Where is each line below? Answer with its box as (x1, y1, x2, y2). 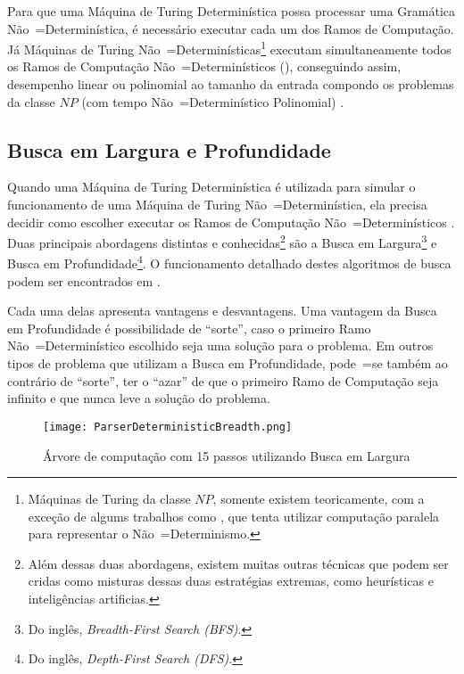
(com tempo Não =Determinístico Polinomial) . (81, 92, 344, 111)
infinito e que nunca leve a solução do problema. (7, 389, 270, 407)
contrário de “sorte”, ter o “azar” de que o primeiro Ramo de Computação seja (7, 371, 439, 390)
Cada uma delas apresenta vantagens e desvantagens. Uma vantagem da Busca (7, 301, 437, 320)
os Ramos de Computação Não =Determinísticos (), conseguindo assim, (7, 57, 402, 76)
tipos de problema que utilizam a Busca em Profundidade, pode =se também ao (7, 354, 448, 373)
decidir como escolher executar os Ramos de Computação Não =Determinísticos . (7, 212, 455, 231)
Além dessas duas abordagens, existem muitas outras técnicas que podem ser (28, 554, 449, 572)
